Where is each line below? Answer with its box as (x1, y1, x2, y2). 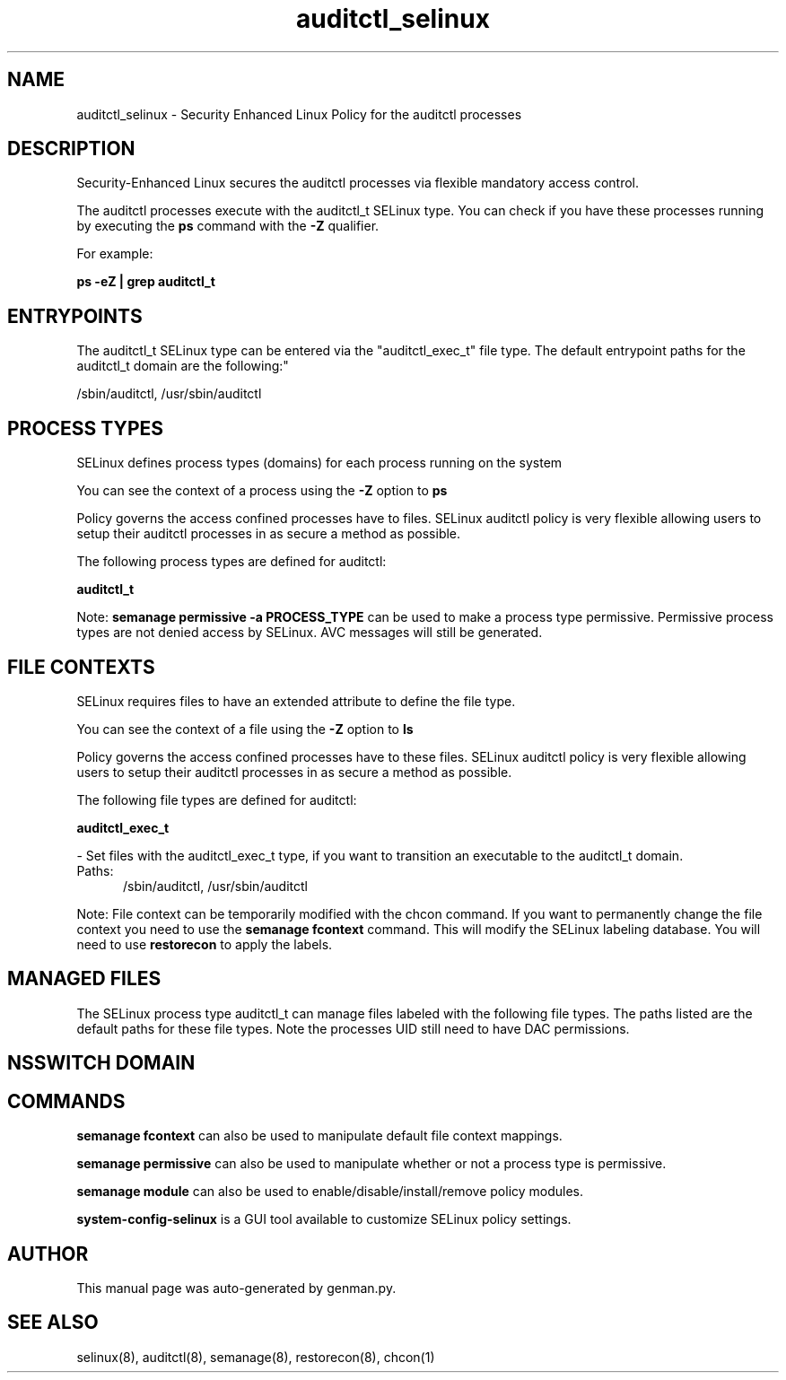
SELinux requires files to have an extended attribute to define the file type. (76, 693, 516, 709)
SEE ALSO (7, 1311, 99, 1334)
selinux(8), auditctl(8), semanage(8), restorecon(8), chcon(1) (76, 1349, 435, 1365)
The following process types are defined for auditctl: (76, 554, 387, 570)
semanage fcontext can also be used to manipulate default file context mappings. (76, 1128, 563, 1144)
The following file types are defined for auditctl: (76, 791, 357, 808)
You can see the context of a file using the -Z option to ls (76, 721, 414, 737)
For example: (76, 246, 153, 262)
